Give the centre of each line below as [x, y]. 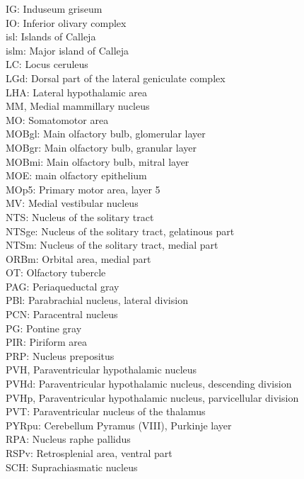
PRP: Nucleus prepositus [60, 355]
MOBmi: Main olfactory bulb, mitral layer [98, 161]
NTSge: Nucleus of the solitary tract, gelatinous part [120, 231]
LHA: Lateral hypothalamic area [76, 92]
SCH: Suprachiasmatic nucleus [72, 467]
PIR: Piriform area [47, 342]
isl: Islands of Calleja [51, 36]
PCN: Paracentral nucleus [62, 314]
